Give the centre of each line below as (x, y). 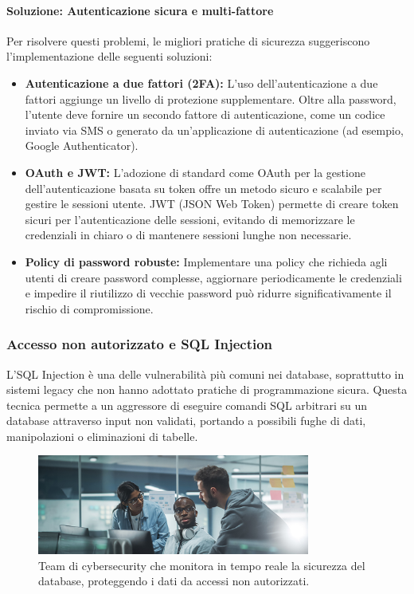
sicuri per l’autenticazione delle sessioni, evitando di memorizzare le (190, 219)
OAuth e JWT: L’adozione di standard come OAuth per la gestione (195, 172)
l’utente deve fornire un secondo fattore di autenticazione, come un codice (205, 114)
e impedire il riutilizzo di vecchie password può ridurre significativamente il (208, 293)
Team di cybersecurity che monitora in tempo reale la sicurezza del (202, 565)
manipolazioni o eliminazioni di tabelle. (102, 436)
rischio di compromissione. (89, 308)
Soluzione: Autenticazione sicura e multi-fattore (140, 10)
